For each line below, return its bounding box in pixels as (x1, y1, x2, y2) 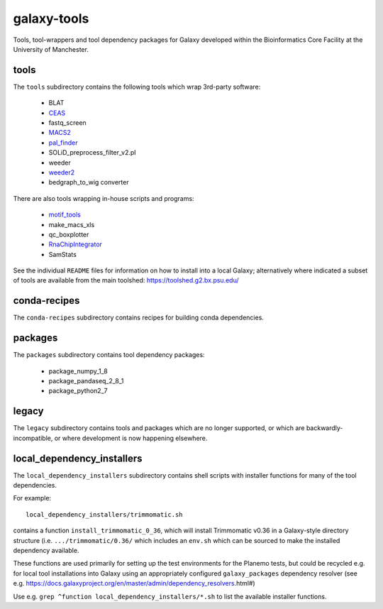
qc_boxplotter (48, 230, 89, 238)
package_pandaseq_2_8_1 (48, 377, 124, 385)
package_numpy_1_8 (48, 366, 108, 375)
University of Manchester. (13, 45, 89, 53)
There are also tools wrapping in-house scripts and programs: (13, 194, 194, 202)
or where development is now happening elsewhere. (54, 434, 208, 442)
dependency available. (13, 547, 79, 555)
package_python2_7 (48, 387, 108, 395)
